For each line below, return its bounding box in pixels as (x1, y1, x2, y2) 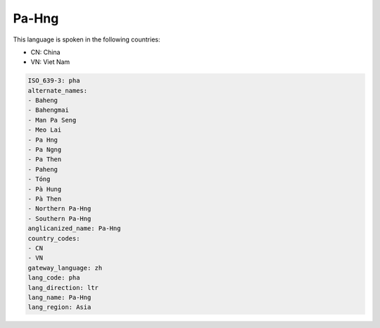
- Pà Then (27, 195, 62, 203)
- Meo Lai (27, 126, 62, 134)
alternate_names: (27, 87, 88, 94)
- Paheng (27, 165, 58, 173)
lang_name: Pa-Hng (27, 293, 91, 301)
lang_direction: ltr (27, 284, 99, 291)
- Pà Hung (27, 185, 62, 193)
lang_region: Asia (27, 303, 91, 311)
